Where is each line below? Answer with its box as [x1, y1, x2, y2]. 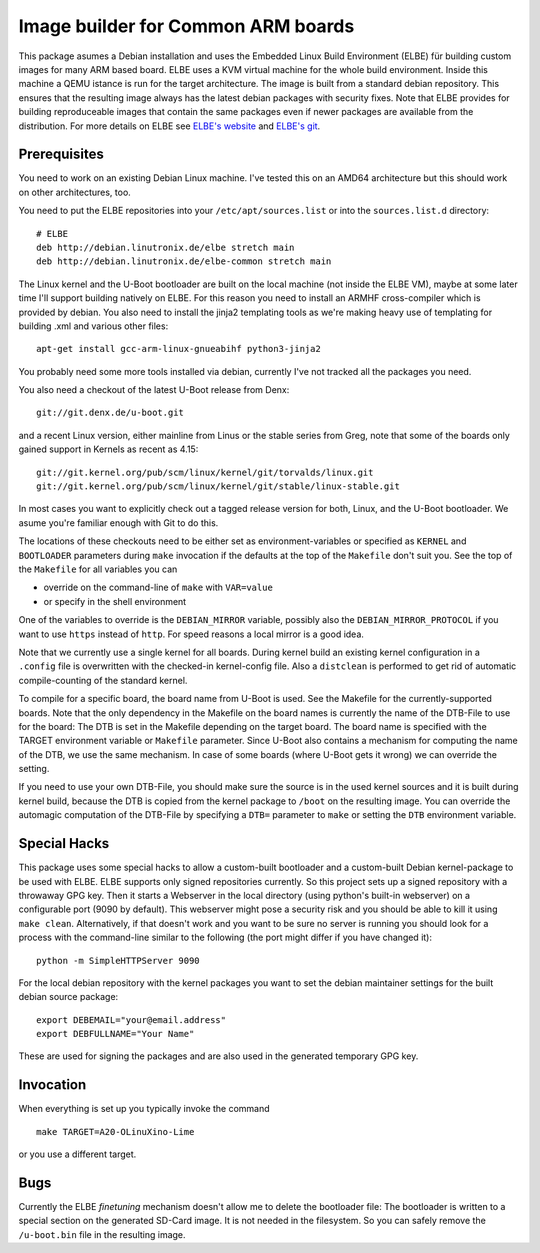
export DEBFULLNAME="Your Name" [36, 1028, 195, 1040]
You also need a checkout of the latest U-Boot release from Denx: [18, 384, 290, 396]
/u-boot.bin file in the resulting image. [18, 1228, 186, 1240]
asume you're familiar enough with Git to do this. [18, 516, 219, 529]
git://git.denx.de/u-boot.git [36, 407, 185, 419]
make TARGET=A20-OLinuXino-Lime [36, 1126, 195, 1137]
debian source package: [18, 991, 119, 1003]
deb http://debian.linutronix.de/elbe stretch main [36, 241, 295, 253]
